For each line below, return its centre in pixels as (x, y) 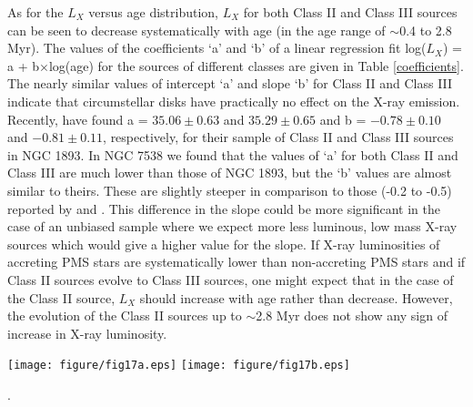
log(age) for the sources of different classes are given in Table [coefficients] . (256, 65)
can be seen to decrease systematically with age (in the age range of (196, 30)
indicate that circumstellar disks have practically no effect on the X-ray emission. (234, 101)
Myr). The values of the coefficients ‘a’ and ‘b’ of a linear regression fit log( (217, 48)
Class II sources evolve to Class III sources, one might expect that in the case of (231, 279)
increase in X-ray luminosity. (87, 333)
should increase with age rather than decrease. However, (296, 297)
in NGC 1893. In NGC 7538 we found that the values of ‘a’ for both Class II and (233, 154)
